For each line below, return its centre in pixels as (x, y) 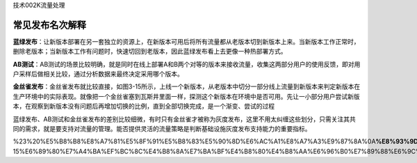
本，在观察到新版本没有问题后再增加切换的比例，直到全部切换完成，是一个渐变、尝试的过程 (144, 106)
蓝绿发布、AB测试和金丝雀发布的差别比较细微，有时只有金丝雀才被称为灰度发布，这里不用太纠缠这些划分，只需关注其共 (184, 119)
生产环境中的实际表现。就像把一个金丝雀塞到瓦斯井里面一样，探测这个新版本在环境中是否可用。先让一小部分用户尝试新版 (186, 96)
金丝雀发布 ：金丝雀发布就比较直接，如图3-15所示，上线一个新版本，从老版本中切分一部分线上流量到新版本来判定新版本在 (187, 86)
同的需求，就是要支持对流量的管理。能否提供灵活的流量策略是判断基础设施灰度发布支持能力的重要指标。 (162, 129)
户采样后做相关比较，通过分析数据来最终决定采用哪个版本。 (98, 74)
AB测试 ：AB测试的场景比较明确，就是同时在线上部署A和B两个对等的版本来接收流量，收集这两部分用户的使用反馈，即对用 (187, 64)
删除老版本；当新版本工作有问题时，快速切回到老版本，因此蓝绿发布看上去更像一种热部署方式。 (150, 52)
